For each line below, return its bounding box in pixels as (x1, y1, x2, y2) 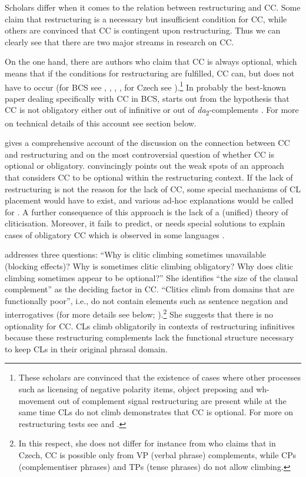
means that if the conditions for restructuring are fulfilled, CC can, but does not (5, 66, 295, 79)
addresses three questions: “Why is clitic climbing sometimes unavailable (5, 248, 266, 261)
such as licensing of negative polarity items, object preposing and (18, 383, 254, 395)
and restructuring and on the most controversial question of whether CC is (5, 148, 274, 160)
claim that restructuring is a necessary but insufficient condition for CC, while (5, 12, 287, 25)
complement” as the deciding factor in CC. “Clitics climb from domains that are (5, 283, 294, 295)
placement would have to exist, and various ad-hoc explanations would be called (5, 194, 294, 206)
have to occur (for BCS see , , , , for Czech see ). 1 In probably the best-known (5, 79, 287, 93)
